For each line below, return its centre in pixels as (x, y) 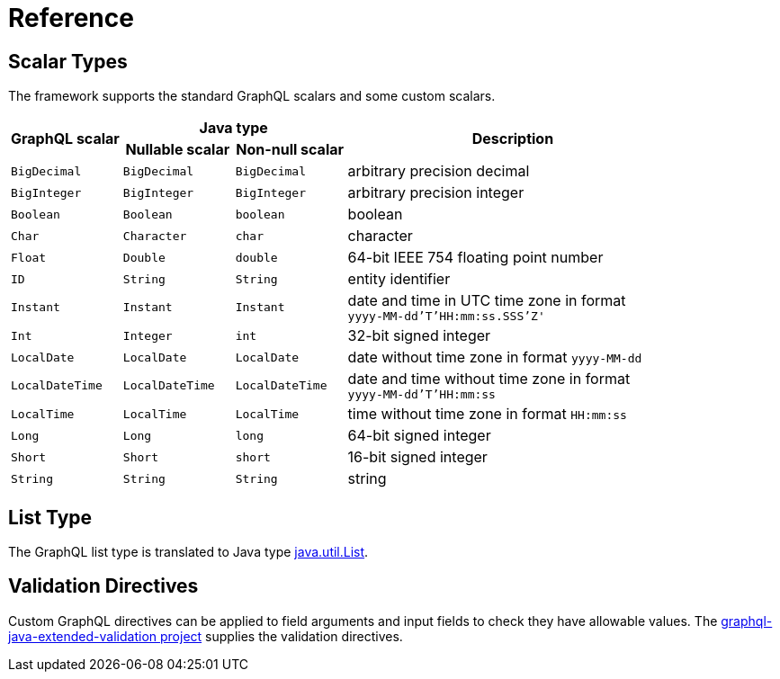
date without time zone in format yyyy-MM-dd (495, 357)
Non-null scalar (290, 150)
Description (513, 139)
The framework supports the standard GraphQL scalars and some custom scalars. (252, 96)
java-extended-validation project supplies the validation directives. (206, 636)
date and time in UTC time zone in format (487, 301)
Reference (71, 18)
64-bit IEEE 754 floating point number (475, 258)
